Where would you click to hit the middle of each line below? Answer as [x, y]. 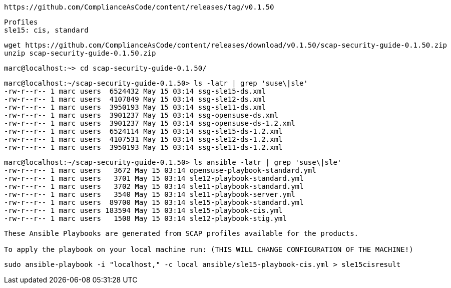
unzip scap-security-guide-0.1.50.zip [80, 53]
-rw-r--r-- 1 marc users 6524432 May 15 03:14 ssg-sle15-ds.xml [135, 91]
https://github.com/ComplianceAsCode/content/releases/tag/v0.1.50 [139, 7]
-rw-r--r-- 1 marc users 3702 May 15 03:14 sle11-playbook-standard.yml [154, 186]
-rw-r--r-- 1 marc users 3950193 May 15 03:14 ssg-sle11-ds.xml [135, 107]
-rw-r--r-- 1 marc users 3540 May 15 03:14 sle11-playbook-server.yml [150, 194]
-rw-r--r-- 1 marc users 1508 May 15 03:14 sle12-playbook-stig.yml [145, 218]
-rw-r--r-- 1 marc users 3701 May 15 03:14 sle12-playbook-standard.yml [154, 178]
